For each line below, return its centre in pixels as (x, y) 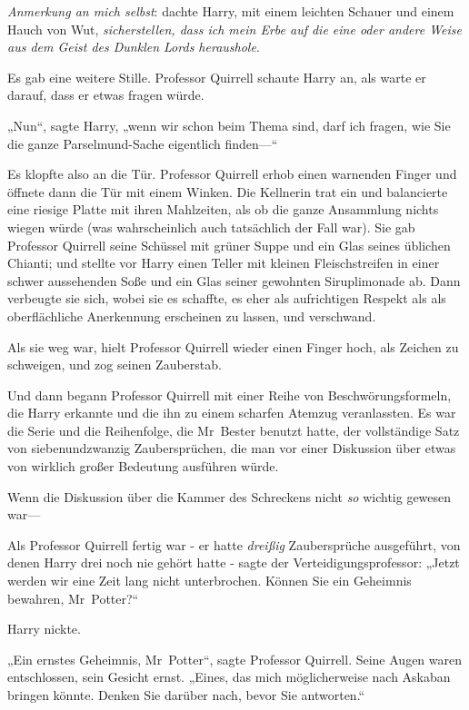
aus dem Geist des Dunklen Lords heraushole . (134, 47)
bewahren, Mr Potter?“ (73, 598)
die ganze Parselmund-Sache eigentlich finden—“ (143, 143)
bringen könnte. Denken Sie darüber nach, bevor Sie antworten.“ (186, 695)
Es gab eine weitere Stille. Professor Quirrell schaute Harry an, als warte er (217, 77)
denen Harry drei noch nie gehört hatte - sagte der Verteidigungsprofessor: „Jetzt (234, 562)
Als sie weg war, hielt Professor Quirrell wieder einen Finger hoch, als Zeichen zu (233, 346)
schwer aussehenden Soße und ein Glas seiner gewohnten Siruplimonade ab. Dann (234, 280)
